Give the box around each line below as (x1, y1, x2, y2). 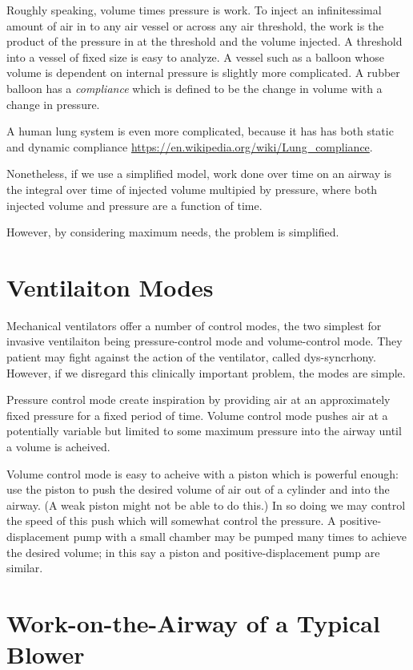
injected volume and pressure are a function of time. (6, 196, 263, 213)
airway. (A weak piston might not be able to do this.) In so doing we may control (6, 496, 406, 513)
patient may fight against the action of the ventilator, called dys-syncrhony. (6, 349, 376, 365)
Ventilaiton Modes (6, 270, 214, 303)
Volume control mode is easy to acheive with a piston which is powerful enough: (6, 465, 399, 482)
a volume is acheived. (6, 438, 110, 454)
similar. (6, 559, 43, 576)
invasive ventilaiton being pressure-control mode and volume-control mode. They (6, 333, 403, 349)
